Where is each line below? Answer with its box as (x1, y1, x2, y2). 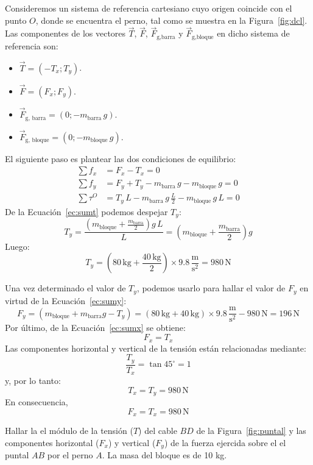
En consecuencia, (5, 396, 68, 408)
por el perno (47, 449, 93, 461)
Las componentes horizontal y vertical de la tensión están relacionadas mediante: (5, 341, 306, 354)
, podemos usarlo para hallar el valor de (136, 282, 286, 294)
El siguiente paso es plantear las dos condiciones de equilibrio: (5, 152, 236, 165)
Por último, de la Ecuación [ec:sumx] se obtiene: (5, 321, 186, 334)
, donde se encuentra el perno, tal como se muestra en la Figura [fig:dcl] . (35, 13, 308, 26)
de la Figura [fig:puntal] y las (196, 424, 306, 437)
